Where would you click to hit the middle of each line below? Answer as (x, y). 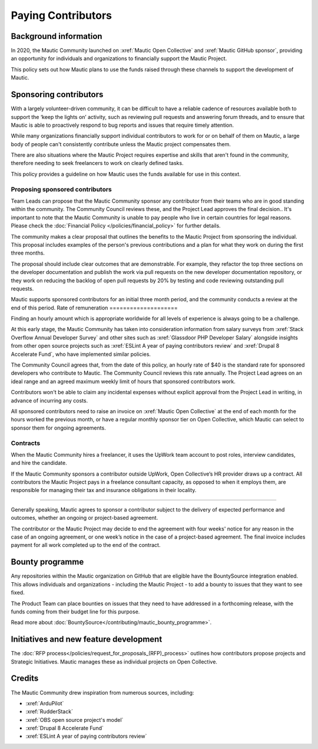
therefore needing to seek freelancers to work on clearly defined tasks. (97, 163)
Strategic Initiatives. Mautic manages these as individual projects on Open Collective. (114, 661)
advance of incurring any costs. (49, 400)
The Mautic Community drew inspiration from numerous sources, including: (102, 692)
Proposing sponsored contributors (61, 189)
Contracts (26, 443)
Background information (57, 36)
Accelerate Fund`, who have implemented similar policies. (81, 354)
